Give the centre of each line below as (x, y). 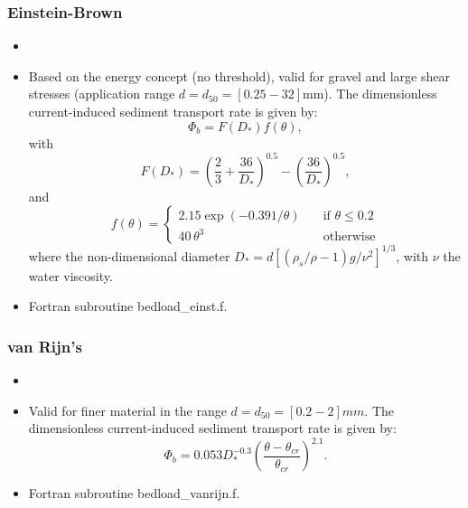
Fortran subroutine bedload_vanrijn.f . (134, 493)
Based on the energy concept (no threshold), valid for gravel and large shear (239, 75)
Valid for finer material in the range (127, 410)
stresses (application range (102, 94)
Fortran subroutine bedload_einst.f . (128, 306)
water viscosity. (70, 275)
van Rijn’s (45, 346)
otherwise (349, 237)
